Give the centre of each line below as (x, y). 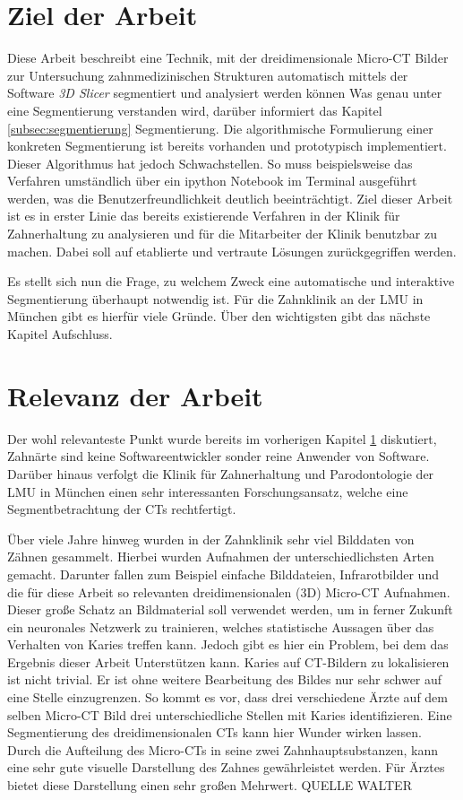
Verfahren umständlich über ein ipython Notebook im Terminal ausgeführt (212, 181)
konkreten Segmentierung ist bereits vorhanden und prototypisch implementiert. (227, 146)
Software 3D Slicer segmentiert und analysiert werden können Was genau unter (225, 93)
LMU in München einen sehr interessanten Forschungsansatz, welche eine (208, 491)
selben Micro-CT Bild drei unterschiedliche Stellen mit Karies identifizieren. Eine (230, 714)
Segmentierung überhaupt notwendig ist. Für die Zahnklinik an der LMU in (215, 298)
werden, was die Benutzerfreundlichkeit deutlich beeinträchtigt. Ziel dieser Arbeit (230, 198)
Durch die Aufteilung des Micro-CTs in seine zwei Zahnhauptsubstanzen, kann (223, 749)
